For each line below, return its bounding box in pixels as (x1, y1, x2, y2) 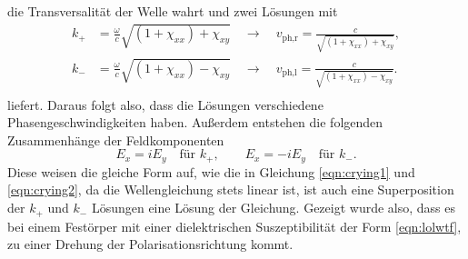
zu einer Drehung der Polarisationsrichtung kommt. (7, 234, 294, 254)
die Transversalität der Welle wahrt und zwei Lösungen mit (7, 2, 338, 20)
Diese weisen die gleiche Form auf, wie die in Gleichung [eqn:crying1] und (7, 162, 415, 181)
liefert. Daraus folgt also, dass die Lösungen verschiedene (7, 95, 324, 114)
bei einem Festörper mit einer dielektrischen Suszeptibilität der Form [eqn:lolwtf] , (7, 216, 462, 235)
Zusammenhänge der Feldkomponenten (7, 130, 224, 149)
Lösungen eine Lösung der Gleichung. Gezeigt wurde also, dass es (91, 198, 456, 217)
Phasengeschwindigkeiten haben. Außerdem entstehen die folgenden (7, 113, 383, 132)
